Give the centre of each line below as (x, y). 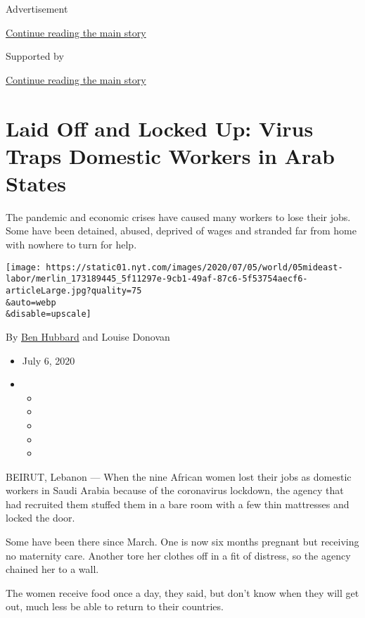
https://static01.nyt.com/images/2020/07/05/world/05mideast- (194, 267)
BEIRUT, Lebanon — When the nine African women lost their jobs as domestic (179, 476)
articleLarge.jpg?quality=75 (74, 290)
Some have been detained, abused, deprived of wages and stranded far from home (181, 231)
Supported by (35, 56)
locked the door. (40, 518)
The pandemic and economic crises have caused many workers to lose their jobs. (178, 216)
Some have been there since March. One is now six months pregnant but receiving (182, 542)
